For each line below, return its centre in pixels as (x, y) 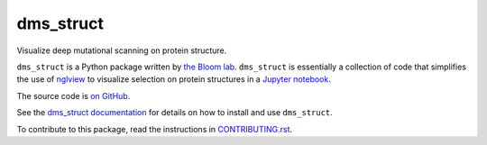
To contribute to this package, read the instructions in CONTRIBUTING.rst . (155, 129)
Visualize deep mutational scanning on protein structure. (122, 50)
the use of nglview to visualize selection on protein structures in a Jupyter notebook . (174, 79)
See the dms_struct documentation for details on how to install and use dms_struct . (175, 113)
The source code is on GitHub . (74, 95)
